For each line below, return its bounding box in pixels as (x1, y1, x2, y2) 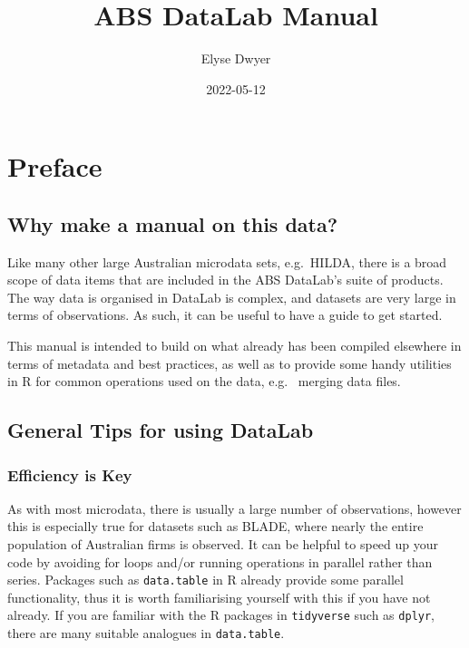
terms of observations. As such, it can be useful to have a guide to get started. (7, 305, 443, 324)
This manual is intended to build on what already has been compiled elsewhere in (7, 336, 462, 355)
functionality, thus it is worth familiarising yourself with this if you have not (7, 587, 431, 606)
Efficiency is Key (7, 463, 132, 486)
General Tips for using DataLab (7, 416, 314, 444)
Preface (7, 148, 103, 185)
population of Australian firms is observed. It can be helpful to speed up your (7, 535, 439, 554)
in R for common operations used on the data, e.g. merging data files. (7, 372, 401, 391)
